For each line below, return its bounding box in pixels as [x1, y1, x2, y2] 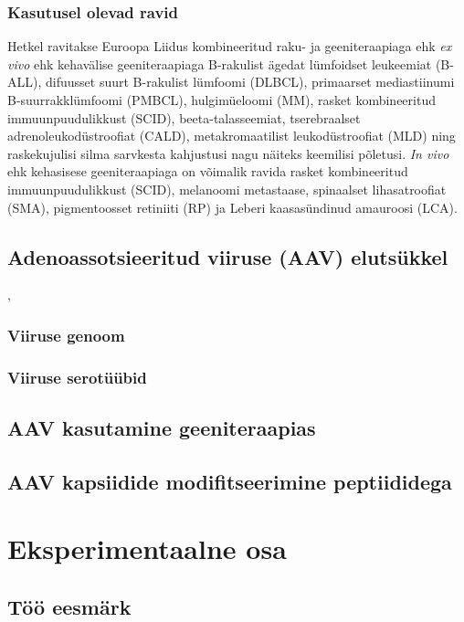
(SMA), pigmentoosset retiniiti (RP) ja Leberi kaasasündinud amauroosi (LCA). [7, 197, 458, 216]
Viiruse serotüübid [7, 365, 147, 388]
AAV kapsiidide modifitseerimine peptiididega [7, 467, 452, 495]
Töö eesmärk [7, 592, 132, 620]
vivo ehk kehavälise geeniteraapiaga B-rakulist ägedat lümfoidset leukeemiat [7, 54, 432, 73]
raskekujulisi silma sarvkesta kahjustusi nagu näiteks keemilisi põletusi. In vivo [7, 143, 449, 163]
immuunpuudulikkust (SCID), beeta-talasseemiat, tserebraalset [7, 108, 361, 127]
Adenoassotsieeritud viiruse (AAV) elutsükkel [7, 242, 448, 270]
